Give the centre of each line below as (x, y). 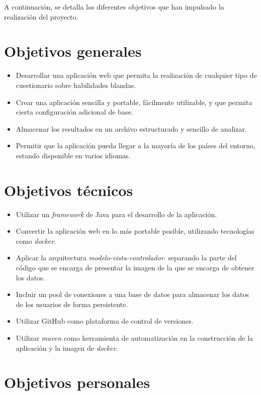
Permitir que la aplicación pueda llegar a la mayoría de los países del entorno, (136, 145)
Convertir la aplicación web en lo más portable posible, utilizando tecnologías (135, 231)
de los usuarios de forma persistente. (72, 304)
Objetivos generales (73, 51)
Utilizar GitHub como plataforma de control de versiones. (105, 321)
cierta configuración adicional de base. (74, 112)
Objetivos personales (77, 382)
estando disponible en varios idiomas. (73, 155)
